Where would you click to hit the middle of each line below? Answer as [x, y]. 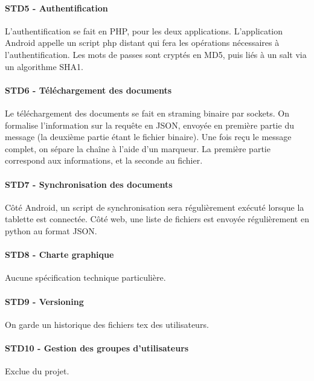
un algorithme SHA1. [44, 66]
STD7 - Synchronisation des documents [89, 184]
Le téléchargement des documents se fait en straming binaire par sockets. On [147, 113]
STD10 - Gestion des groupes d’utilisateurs [97, 347]
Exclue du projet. [37, 371]
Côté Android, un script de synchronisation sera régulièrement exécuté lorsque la [155, 207]
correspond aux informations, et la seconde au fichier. [104, 160]
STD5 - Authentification [56, 8]
